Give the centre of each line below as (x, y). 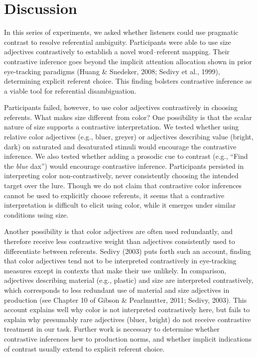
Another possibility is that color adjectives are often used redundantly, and (119, 231)
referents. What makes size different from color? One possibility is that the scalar (128, 117)
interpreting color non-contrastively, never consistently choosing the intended (121, 176)
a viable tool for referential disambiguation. (70, 90)
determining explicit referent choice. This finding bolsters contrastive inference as (128, 81)
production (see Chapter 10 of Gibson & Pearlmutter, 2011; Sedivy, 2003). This (126, 299)
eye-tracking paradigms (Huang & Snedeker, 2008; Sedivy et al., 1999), (112, 71)
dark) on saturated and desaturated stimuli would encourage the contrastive (120, 146)
